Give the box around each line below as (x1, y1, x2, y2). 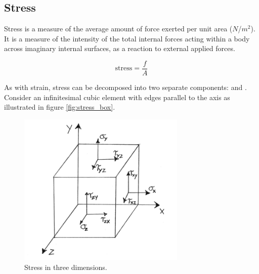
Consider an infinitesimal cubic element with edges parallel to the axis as (4, 92, 230, 102)
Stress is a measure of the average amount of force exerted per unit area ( (4, 23, 233, 34)
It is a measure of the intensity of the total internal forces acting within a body (4, 33, 250, 43)
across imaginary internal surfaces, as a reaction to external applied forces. (4, 43, 235, 54)
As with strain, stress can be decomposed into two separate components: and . (4, 82, 247, 93)
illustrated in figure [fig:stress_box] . (4, 102, 115, 112)
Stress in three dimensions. (24, 262, 107, 272)
